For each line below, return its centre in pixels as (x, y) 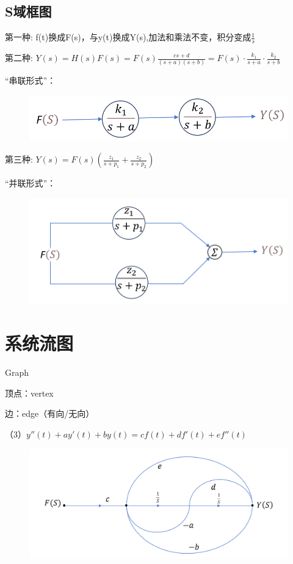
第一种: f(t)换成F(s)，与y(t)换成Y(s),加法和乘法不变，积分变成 (128, 37)
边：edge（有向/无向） (50, 413)
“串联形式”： (31, 80)
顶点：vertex (29, 393)
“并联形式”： (31, 183)
